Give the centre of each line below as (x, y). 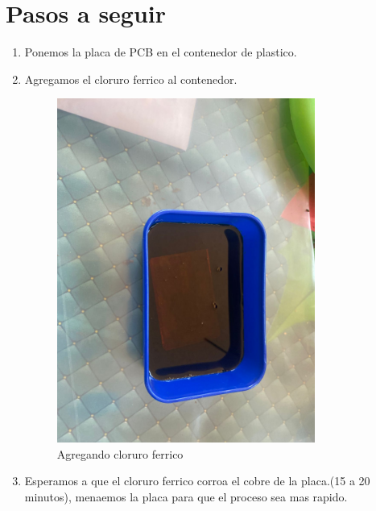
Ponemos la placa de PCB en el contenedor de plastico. (161, 52)
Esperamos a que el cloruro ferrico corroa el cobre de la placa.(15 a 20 (197, 481)
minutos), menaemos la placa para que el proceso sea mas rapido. (186, 496)
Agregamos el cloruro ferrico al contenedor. (131, 79)
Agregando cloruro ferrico (120, 453)
